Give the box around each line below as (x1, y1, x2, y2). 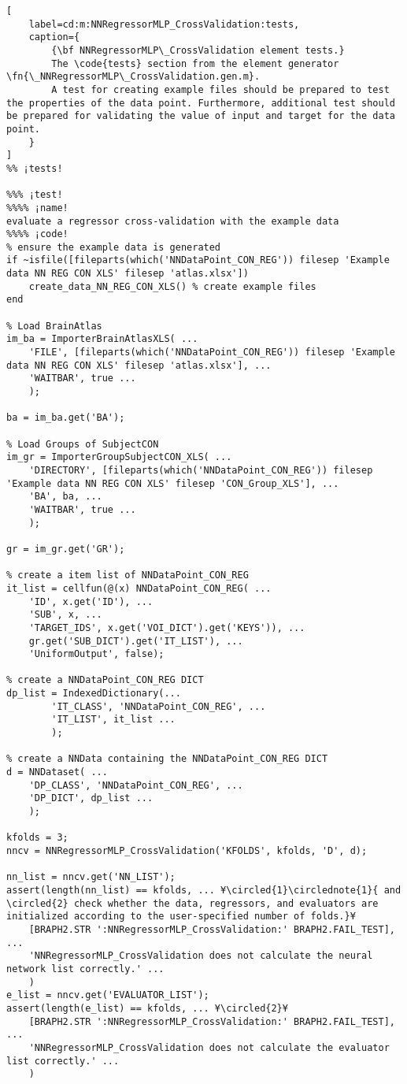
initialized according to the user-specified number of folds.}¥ (6, 911, 356, 923)
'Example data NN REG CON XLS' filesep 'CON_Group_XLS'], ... (6, 477, 339, 489)
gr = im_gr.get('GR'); (6, 543, 125, 555)
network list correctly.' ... (6, 963, 165, 974)
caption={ (28, 32, 80, 43)
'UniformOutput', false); (28, 648, 165, 660)
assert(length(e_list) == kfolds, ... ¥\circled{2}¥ (6, 1002, 288, 1014)
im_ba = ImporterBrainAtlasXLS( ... (6, 333, 198, 345)
